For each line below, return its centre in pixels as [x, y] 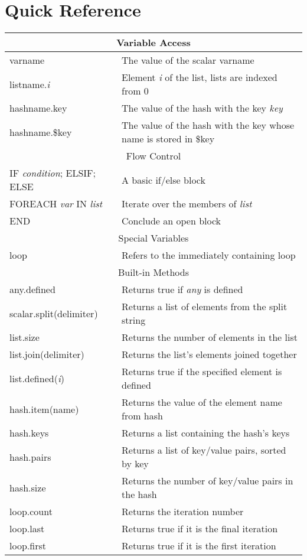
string [134, 320]
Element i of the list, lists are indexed [200, 77]
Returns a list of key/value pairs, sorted [204, 450]
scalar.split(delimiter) [54, 313]
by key [135, 464]
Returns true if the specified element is [202, 372]
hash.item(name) [44, 409]
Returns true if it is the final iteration [200, 529]
